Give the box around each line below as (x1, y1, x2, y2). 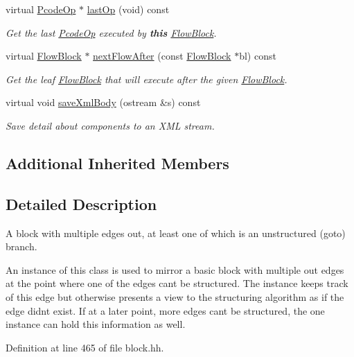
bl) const (239, 49, 276, 63)
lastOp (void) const (87, 2, 170, 16)
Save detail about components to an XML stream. (6, 118, 215, 132)
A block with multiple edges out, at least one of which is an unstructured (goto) (6, 225, 346, 240)
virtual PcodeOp (6, 2, 76, 16)
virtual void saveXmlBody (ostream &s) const (6, 95, 201, 110)
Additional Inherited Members (6, 152, 229, 173)
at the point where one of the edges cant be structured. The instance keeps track (6, 276, 348, 290)
